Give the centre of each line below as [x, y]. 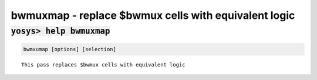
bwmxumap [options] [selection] [70, 49]
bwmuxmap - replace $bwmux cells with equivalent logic [153, 15]
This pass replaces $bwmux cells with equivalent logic [103, 64]
